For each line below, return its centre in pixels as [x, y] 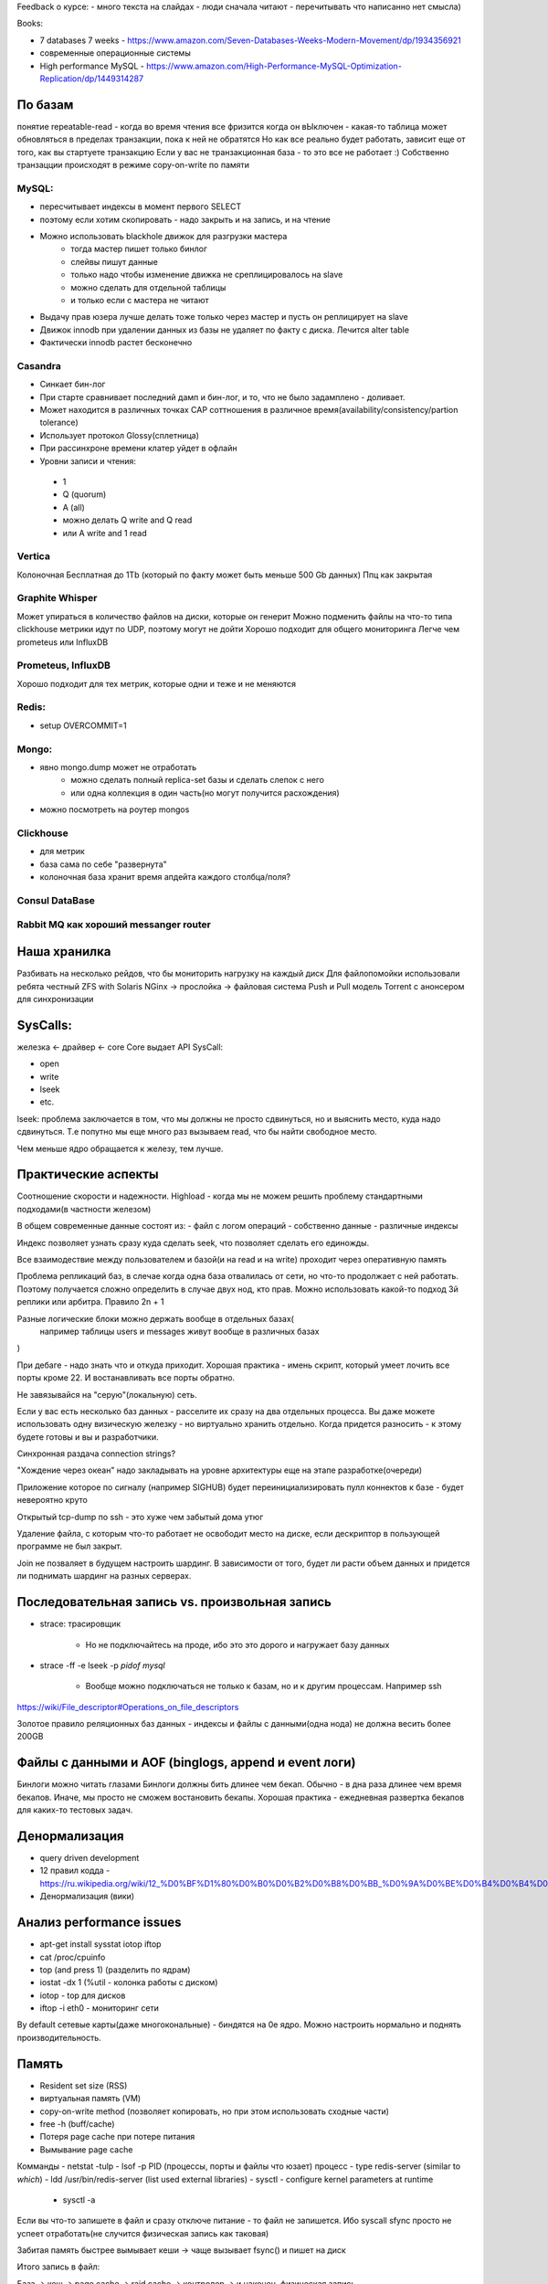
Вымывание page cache [86, 2149]
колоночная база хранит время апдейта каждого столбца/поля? [165, 877]
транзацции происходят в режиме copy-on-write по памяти [133, 165]
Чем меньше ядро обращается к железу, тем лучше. [120, 1148]
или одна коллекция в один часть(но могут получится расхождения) [205, 793]
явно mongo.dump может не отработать [118, 767]
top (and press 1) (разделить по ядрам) [115, 1970]
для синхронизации [55, 999]
